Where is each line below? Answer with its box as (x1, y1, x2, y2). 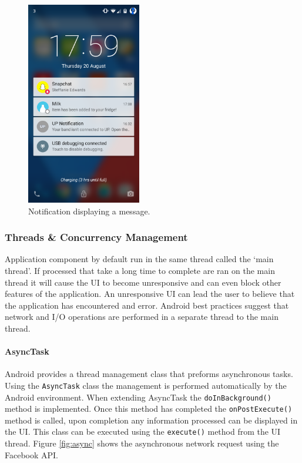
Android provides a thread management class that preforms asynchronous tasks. (5, 368, 293, 380)
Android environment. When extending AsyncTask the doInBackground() (5, 391, 271, 403)
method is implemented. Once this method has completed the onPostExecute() (5, 402, 293, 415)
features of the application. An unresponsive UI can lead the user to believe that (5, 287, 295, 300)
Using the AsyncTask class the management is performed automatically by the (5, 379, 287, 391)
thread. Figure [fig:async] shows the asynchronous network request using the (5, 437, 279, 449)
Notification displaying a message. (28, 204, 150, 217)
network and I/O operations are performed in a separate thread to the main (5, 310, 278, 323)
